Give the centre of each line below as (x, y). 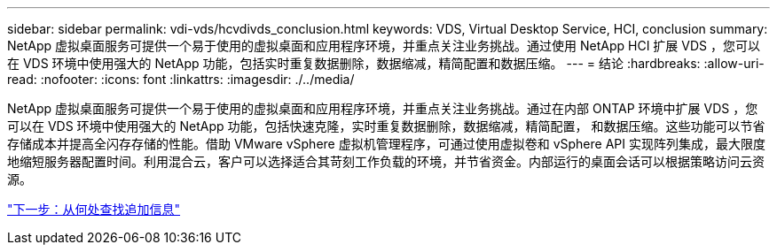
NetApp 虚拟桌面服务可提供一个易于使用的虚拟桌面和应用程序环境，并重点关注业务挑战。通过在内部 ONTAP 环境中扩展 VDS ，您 (383, 108)
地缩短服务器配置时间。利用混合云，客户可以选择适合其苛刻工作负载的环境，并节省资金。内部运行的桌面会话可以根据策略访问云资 (386, 161)
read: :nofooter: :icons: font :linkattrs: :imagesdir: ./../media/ (181, 79)
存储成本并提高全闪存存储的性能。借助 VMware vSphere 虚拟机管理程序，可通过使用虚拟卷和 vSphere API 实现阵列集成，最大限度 (386, 144)
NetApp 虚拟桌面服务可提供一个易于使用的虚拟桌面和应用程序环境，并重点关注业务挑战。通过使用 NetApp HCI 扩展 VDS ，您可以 (384, 46)
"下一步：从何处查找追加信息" (94, 209)
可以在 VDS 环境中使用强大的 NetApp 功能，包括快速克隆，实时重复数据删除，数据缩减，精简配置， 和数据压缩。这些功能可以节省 (386, 126)
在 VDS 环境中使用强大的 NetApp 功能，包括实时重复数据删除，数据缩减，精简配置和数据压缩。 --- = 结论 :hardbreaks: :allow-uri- (386, 63)
